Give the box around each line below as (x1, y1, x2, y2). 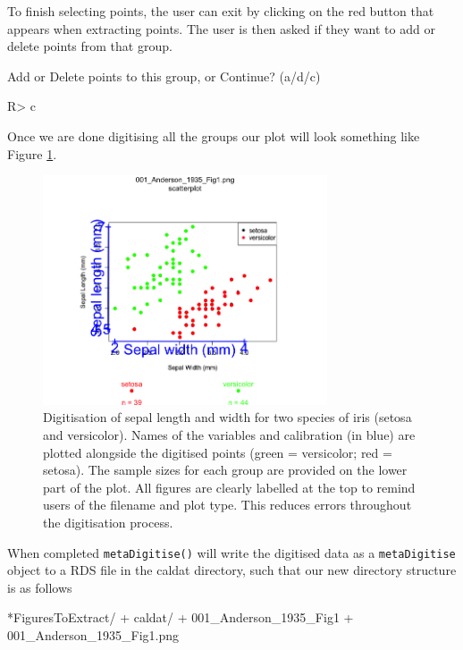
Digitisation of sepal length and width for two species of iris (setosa (43, 408, 412, 426)
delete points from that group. (7, 37, 173, 55)
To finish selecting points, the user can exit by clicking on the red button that (7, 2, 434, 20)
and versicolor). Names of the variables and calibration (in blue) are (43, 426, 416, 444)
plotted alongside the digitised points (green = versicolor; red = (43, 443, 392, 461)
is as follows (7, 578, 72, 596)
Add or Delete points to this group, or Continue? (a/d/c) (7, 66, 321, 85)
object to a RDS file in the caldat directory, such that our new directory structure (7, 561, 457, 579)
